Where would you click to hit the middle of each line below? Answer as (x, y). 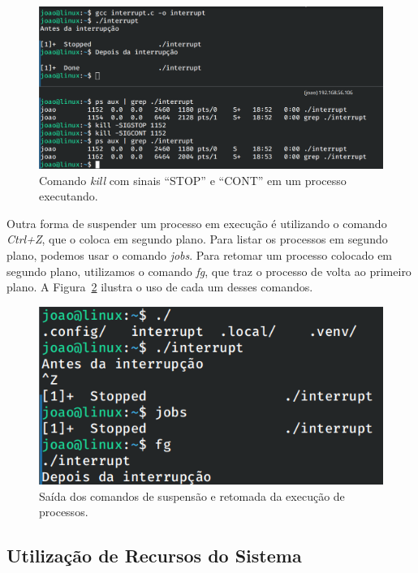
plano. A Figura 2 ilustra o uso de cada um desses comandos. (160, 287)
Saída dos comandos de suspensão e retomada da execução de (192, 495)
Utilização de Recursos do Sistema (154, 556)
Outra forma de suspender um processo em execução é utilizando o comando (197, 223)
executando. (69, 196)
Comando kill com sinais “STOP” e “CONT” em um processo (193, 180)
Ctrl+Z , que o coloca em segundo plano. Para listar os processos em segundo (197, 239)
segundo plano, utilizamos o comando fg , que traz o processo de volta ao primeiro (209, 271)
